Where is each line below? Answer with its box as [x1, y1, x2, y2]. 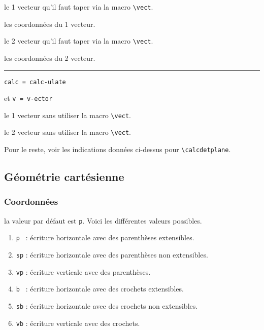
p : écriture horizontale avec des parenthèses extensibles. [16, 232, 194, 243]
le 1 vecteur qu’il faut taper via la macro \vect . [4, 2, 153, 12]
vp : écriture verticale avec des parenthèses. [16, 266, 151, 277]
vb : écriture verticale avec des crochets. [16, 317, 140, 328]
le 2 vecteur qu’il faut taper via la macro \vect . [4, 35, 153, 46]
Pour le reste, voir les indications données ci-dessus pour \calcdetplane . [4, 144, 231, 155]
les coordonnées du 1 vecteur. [4, 18, 95, 29]
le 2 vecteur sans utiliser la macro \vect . [4, 127, 131, 137]
